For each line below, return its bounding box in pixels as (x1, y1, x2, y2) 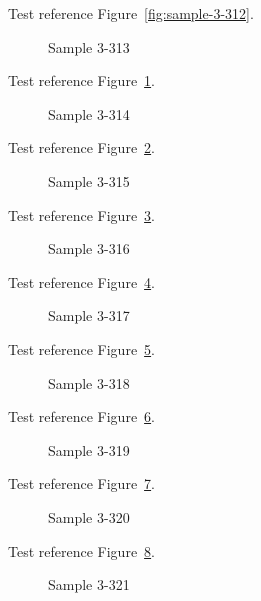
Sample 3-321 (48, 574, 130, 595)
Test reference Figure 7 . (8, 473, 155, 494)
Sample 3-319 (48, 439, 130, 460)
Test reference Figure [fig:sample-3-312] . (8, 3, 254, 23)
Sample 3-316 (48, 238, 130, 259)
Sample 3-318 (48, 372, 130, 393)
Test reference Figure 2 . (8, 137, 155, 158)
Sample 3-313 (48, 36, 130, 57)
